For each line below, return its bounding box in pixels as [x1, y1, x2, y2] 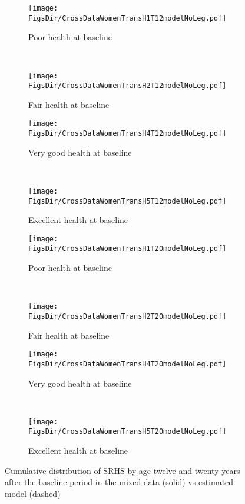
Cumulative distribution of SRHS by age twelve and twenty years [5, 464, 240, 476]
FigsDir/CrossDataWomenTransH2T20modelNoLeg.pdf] [28, 312, 227, 320]
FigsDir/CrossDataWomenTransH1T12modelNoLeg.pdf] [28, 14, 227, 22]
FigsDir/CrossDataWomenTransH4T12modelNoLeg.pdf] [28, 129, 227, 138]
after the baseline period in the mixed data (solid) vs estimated [5, 476, 234, 488]
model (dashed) [5, 487, 61, 499]
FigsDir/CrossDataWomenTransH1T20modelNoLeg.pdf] [28, 244, 227, 253]
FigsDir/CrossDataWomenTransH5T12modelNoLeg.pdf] [28, 197, 227, 205]
